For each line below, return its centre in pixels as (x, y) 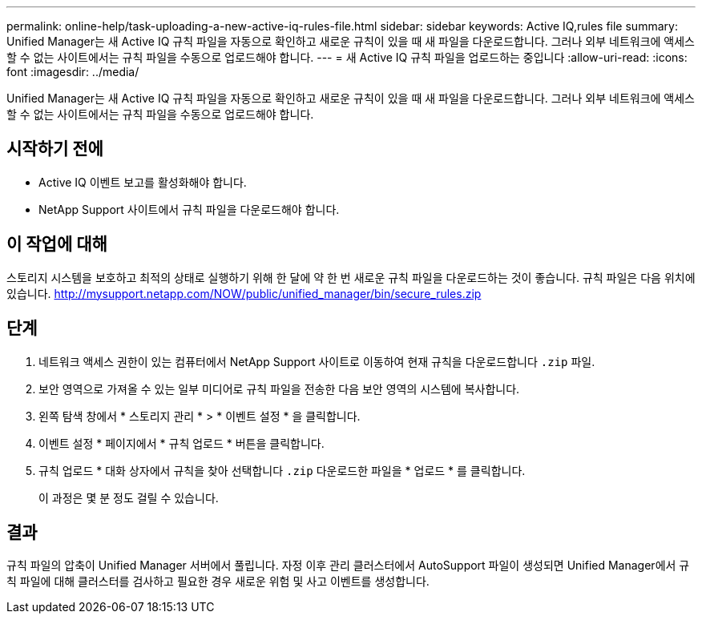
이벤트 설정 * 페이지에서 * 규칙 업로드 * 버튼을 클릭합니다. (182, 443)
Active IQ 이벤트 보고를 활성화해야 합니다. (143, 182)
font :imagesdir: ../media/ (73, 72)
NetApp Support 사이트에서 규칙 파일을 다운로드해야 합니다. (189, 209)
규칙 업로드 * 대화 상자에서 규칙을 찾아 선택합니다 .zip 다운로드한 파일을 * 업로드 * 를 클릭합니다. (282, 470)
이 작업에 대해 (57, 244)
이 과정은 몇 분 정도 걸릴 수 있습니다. (129, 497)
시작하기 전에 (55, 149)
